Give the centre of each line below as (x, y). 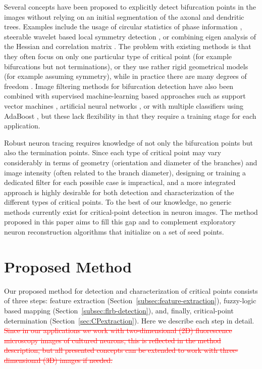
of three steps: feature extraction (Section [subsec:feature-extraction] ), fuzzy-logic (130, 301)
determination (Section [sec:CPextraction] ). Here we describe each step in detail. (129, 320)
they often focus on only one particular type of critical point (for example (118, 56)
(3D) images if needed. (78, 360)
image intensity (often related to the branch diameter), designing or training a (125, 172)
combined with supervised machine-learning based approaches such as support (125, 96)
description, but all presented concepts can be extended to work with (111, 350)
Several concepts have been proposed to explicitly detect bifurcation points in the (130, 7)
